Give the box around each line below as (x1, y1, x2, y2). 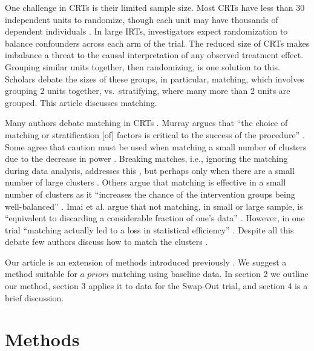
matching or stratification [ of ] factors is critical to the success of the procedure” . (5, 128, 305, 141)
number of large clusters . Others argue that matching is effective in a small (5, 176, 286, 189)
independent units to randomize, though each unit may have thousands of (5, 13, 278, 25)
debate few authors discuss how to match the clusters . (5, 235, 208, 248)
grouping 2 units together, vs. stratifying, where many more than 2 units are (5, 84, 290, 97)
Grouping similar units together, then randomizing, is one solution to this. (5, 60, 280, 73)
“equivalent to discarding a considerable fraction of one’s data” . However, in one (5, 212, 305, 224)
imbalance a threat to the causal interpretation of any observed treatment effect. (5, 48, 304, 61)
